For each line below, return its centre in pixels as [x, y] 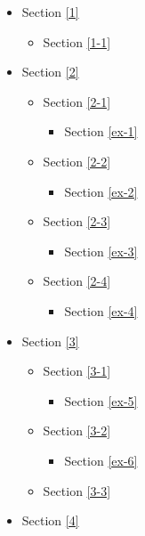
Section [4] [50, 520]
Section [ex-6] [101, 460]
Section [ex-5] [101, 400]
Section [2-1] [77, 101]
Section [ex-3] [101, 251]
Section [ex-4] [101, 310]
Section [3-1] [77, 371]
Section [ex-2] [101, 191]
